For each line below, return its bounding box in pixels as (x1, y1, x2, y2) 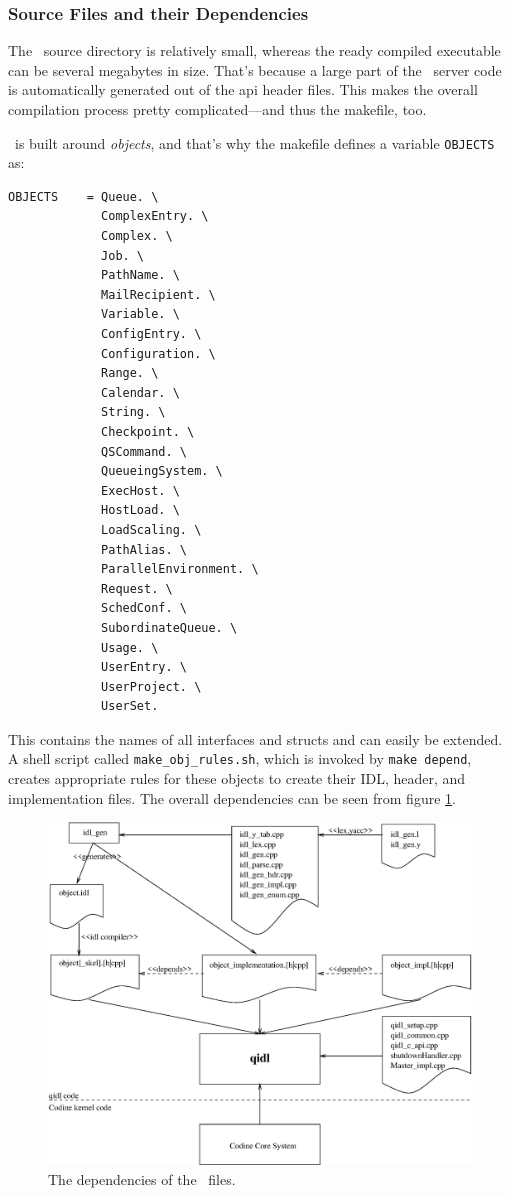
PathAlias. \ (101, 542, 187, 557)
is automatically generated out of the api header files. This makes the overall (8, 79, 478, 100)
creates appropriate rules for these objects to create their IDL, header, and (8, 768, 466, 789)
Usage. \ (101, 640, 159, 655)
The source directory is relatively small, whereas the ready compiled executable (8, 40, 501, 61)
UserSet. (101, 699, 159, 714)
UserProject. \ (101, 679, 202, 694)
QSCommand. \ (101, 444, 187, 459)
